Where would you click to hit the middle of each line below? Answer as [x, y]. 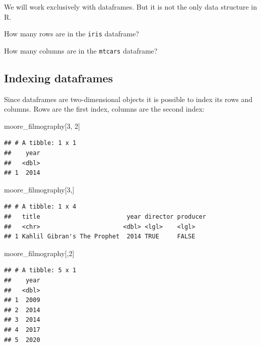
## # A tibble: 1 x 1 [40, 143]
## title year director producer [105, 217]
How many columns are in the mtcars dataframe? [81, 50]
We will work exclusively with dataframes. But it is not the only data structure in [130, 7]
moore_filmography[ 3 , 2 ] [42, 126]
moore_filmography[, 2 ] [39, 253]
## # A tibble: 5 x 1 [40, 270]
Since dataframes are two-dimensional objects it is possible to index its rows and [128, 99]
